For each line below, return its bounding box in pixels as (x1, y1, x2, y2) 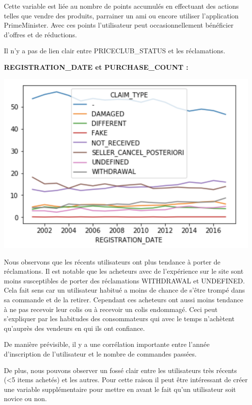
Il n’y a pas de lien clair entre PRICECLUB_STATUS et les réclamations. (4, 46, 225, 56)
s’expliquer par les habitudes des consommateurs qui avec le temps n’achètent (4, 313, 235, 324)
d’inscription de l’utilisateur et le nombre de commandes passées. (4, 349, 197, 359)
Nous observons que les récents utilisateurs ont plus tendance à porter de (4, 256, 220, 266)
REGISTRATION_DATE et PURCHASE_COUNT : (4, 62, 189, 72)
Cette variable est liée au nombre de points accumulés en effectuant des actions (4, 1, 239, 11)
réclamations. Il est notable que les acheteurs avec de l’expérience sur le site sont (4, 266, 244, 276)
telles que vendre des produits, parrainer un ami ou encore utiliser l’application (4, 10, 239, 20)
